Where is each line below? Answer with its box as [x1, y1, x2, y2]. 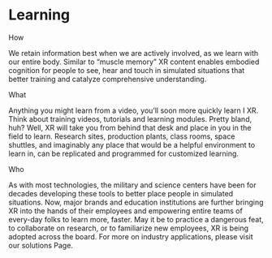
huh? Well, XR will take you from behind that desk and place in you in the [8, 123, 252, 132]
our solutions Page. [8, 240, 73, 250]
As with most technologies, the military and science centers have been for [8, 180, 257, 190]
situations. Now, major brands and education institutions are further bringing [8, 197, 264, 207]
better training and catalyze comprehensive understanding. [8, 74, 207, 84]
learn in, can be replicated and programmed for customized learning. [8, 148, 240, 158]
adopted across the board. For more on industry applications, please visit [8, 231, 253, 241]
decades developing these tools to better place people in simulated [8, 188, 234, 198]
